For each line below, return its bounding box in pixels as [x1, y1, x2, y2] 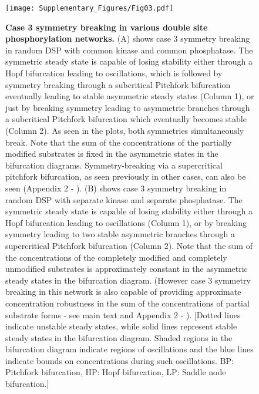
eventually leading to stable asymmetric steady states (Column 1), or [5, 90, 254, 102]
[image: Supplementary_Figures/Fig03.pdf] [5, 4, 174, 12]
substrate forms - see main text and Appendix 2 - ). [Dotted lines [5, 308, 241, 321]
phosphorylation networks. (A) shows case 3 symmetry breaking [5, 32, 250, 45]
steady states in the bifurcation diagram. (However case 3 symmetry [5, 274, 251, 286]
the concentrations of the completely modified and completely [5, 251, 227, 263]
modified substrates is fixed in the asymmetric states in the [5, 147, 218, 160]
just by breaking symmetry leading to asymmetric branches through [5, 101, 250, 113]
